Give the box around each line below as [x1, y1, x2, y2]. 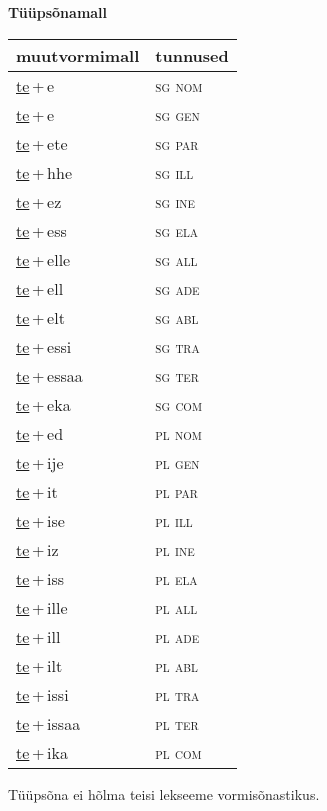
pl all [155, 595, 198, 619]
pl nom [155, 421, 202, 445]
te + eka [16, 392, 71, 416]
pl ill [155, 508, 193, 532]
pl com [155, 740, 202, 764]
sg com [155, 392, 202, 416]
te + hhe [16, 160, 73, 184]
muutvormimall [16, 43, 140, 67]
